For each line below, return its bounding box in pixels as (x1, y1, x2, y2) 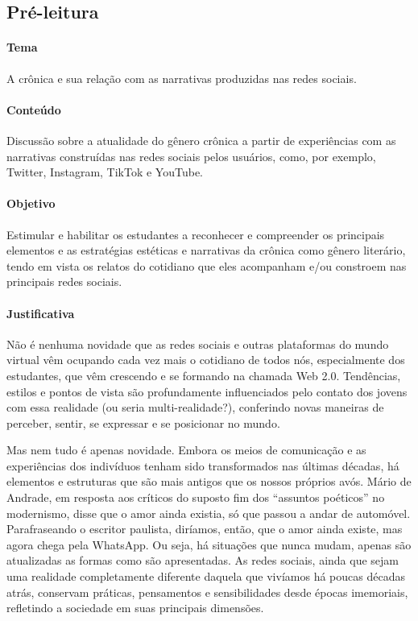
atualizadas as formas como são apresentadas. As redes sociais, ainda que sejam (6, 552, 399, 569)
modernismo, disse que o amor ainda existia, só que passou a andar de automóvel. (6, 504, 411, 521)
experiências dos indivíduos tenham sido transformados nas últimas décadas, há (6, 457, 399, 474)
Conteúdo (6, 101, 61, 118)
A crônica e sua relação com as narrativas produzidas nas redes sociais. (6, 69, 357, 86)
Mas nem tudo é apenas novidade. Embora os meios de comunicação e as (6, 441, 366, 458)
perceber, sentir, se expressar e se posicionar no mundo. (6, 414, 280, 431)
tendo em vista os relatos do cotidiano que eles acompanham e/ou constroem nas (6, 257, 407, 274)
